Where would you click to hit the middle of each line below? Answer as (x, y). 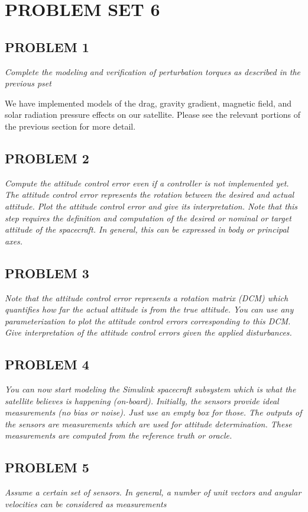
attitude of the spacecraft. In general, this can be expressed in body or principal (147, 229)
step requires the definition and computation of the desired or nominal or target (148, 218)
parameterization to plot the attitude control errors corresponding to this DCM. (148, 321)
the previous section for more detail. (70, 126)
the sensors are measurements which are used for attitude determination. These (148, 424)
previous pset (28, 83)
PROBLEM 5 (47, 467)
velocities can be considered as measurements (86, 503)
